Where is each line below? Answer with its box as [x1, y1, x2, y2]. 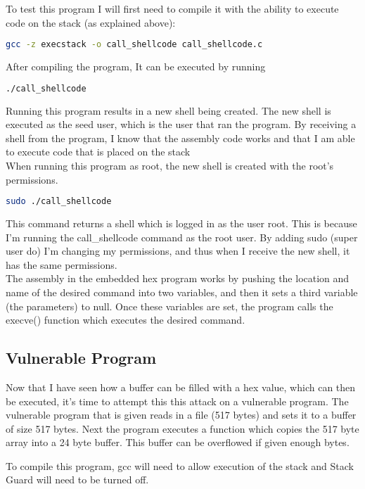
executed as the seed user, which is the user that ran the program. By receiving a [6, 117, 357, 132]
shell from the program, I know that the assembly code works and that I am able [6, 130, 355, 145]
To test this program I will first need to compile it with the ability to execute [6, 1, 339, 15]
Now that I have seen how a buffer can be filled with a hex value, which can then [6, 379, 356, 394]
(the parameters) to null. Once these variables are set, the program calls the [6, 298, 333, 313]
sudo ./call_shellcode [6, 196, 112, 207]
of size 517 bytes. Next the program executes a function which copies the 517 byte [6, 421, 359, 436]
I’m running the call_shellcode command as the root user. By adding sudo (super [6, 229, 358, 244]
